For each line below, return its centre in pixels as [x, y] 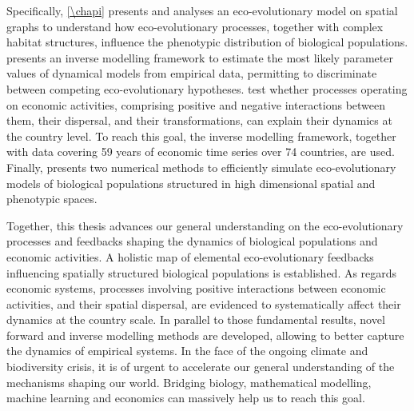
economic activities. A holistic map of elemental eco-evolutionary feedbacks [190, 256]
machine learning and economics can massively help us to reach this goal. [186, 398]
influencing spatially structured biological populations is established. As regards [202, 272]
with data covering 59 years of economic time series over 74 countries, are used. [201, 152]
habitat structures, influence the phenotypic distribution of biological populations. [207, 42]
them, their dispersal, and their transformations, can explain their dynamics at [199, 120]
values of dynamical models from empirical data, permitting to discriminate [192, 73]
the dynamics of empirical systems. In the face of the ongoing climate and [187, 351]
